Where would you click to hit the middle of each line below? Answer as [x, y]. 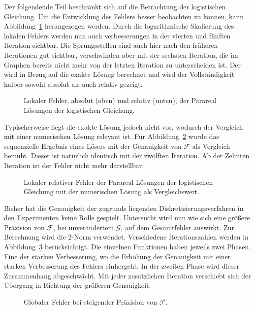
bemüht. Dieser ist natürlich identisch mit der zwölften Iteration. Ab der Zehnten [127, 155]
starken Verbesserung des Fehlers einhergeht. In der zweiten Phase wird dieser [122, 266]
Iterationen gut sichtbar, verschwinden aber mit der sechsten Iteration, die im [121, 54]
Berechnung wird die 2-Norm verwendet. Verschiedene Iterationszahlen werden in [126, 237]
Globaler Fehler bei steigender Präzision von [91, 302]
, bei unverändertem [84, 227]
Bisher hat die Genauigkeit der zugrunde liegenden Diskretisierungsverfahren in [124, 208]
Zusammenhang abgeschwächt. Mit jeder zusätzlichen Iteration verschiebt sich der [127, 275]
